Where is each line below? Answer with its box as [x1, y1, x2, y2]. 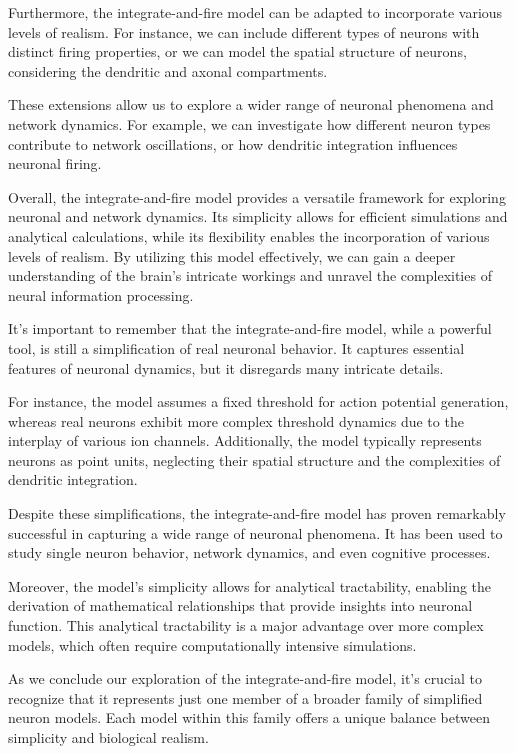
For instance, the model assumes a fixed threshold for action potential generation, [8, 391, 509, 412]
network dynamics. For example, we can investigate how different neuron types [8, 113, 491, 134]
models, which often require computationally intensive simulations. [8, 634, 417, 655]
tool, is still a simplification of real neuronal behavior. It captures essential [8, 337, 465, 358]
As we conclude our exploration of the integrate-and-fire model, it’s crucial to [8, 668, 483, 689]
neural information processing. [8, 284, 194, 305]
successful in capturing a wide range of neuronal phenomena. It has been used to [8, 522, 503, 543]
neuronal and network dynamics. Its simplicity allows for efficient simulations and [8, 206, 508, 227]
